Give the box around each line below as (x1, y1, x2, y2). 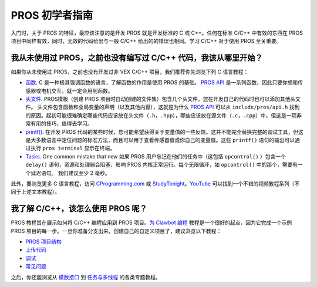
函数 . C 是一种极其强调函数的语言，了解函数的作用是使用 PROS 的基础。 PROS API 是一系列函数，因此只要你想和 (25, 79, 298, 86)
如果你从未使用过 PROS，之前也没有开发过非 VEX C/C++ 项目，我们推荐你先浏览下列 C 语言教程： (11, 68, 249, 75)
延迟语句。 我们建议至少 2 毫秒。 (30, 169, 111, 176)
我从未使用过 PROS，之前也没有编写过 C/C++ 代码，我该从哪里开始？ (11, 53, 263, 63)
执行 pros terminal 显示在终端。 (30, 144, 116, 152)
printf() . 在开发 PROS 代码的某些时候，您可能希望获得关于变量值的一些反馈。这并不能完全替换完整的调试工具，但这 (25, 128, 303, 135)
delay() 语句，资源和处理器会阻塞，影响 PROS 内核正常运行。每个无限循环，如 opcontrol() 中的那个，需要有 (25, 161, 298, 168)
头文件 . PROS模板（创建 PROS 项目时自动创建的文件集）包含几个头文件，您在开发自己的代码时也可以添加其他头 (25, 96, 296, 103)
